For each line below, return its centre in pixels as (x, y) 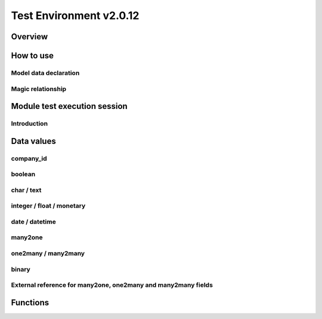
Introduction (29, 124)
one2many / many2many (48, 254)
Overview (30, 37)
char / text (26, 190)
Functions (30, 303)
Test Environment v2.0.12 (75, 15)
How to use (32, 56)
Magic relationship (39, 89)
